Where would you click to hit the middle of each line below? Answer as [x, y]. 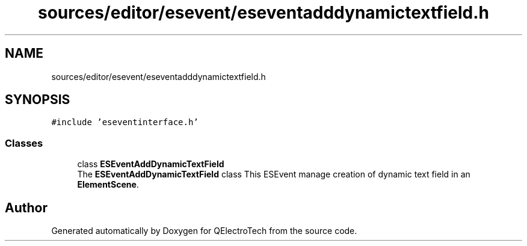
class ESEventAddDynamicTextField [151, 164]
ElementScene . [108, 185]
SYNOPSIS [38, 100]
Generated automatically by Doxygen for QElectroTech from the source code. [204, 231]
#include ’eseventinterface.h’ [125, 122]
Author [26, 208]
